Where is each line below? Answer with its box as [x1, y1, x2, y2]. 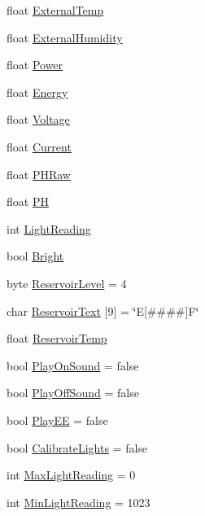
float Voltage [7, 111, 70, 128]
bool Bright [7, 247, 64, 265]
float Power [7, 56, 63, 73]
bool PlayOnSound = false [7, 356, 139, 374]
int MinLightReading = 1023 [7, 493, 150, 510]
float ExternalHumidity [7, 28, 123, 46]
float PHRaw [7, 165, 71, 182]
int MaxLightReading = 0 [7, 466, 136, 483]
